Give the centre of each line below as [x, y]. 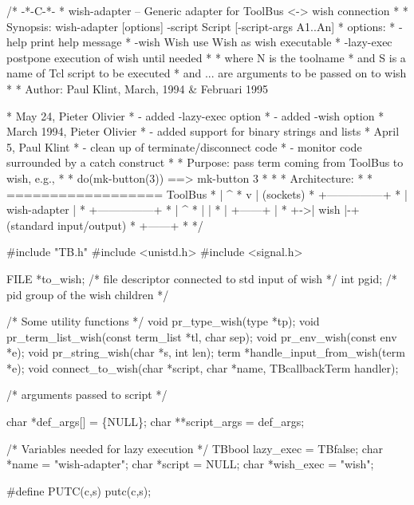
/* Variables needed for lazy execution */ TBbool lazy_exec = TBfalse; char [195, 448]
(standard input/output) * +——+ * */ [105, 225]
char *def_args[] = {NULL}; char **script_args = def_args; [156, 422]
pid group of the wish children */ [88, 294]
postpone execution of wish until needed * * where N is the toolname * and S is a [206, 57]
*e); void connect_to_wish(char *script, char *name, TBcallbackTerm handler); [203, 367]
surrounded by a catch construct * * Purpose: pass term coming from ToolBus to [205, 162]
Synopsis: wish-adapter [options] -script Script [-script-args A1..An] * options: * [201, 26]
